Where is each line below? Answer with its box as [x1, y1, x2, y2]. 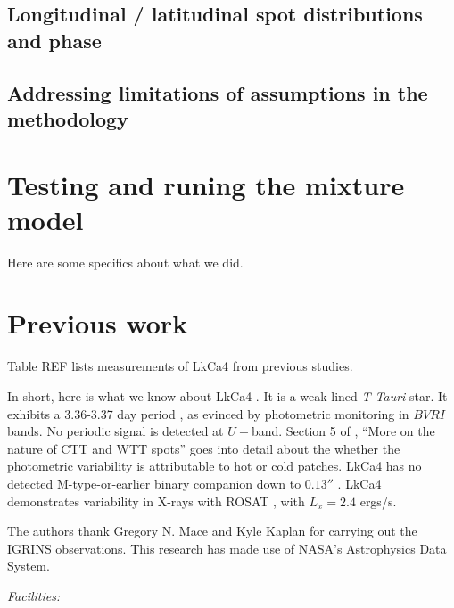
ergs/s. [359, 491, 397, 510]
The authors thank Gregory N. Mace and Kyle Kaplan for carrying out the [7, 522, 417, 540]
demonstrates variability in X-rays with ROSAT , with [7, 491, 305, 510]
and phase [7, 26, 102, 53]
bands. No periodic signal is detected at [7, 422, 224, 440]
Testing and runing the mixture [7, 166, 405, 202]
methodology [7, 104, 128, 132]
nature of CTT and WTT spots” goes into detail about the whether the [7, 439, 400, 457]
